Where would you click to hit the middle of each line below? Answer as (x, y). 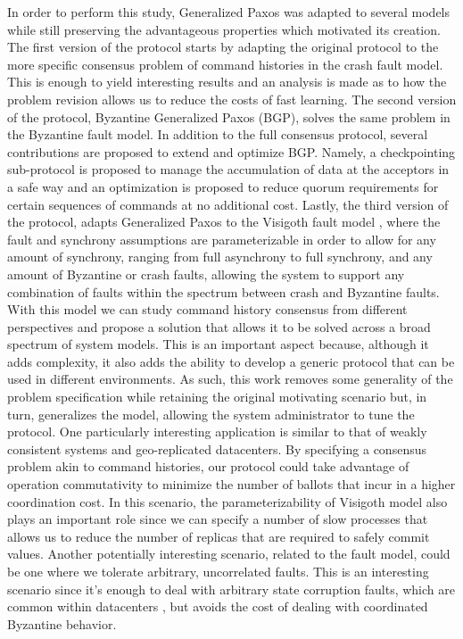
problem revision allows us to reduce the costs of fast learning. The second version (232, 99)
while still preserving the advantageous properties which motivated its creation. (224, 29)
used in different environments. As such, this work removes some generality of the (230, 379)
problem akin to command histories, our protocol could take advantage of (208, 466)
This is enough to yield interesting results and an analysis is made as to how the (227, 82)
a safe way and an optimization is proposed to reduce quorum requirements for (223, 186)
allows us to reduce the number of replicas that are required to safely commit (219, 536)
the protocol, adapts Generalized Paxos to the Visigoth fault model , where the (224, 222)
